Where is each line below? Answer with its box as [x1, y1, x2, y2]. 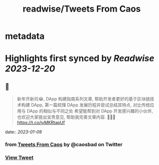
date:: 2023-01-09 [5, 129, 42, 135]
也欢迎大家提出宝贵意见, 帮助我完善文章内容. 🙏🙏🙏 [17, 114, 116, 120]
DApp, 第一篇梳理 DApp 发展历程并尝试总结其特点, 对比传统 [31, 102, 150, 108]
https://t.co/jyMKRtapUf [17, 120, 65, 126]
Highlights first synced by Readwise [5, 53, 155, 64]
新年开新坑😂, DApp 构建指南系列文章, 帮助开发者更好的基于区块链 [17, 96, 150, 102]
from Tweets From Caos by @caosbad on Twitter [5, 141, 123, 148]
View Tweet [5, 154, 34, 161]
